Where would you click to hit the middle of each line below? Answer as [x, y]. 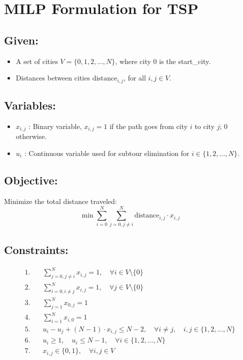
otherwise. [31, 136]
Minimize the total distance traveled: [60, 201]
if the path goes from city [149, 126]
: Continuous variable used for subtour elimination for [107, 153]
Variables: [30, 105]
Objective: [31, 180]
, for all [135, 78]
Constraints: [36, 249]
